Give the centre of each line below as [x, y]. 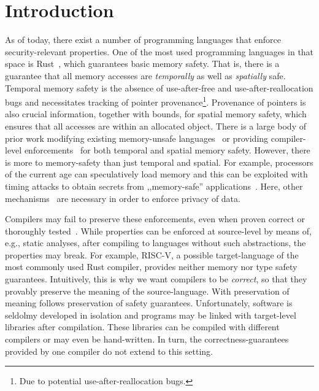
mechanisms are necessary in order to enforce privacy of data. [123, 198]
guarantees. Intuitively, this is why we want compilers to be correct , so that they [156, 279]
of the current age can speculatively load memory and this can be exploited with [156, 174]
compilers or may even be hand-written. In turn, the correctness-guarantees [147, 339]
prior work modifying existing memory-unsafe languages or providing [137, 138]
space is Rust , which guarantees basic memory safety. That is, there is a [142, 64]
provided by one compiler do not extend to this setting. [109, 351]
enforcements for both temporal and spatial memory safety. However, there [167, 150]
